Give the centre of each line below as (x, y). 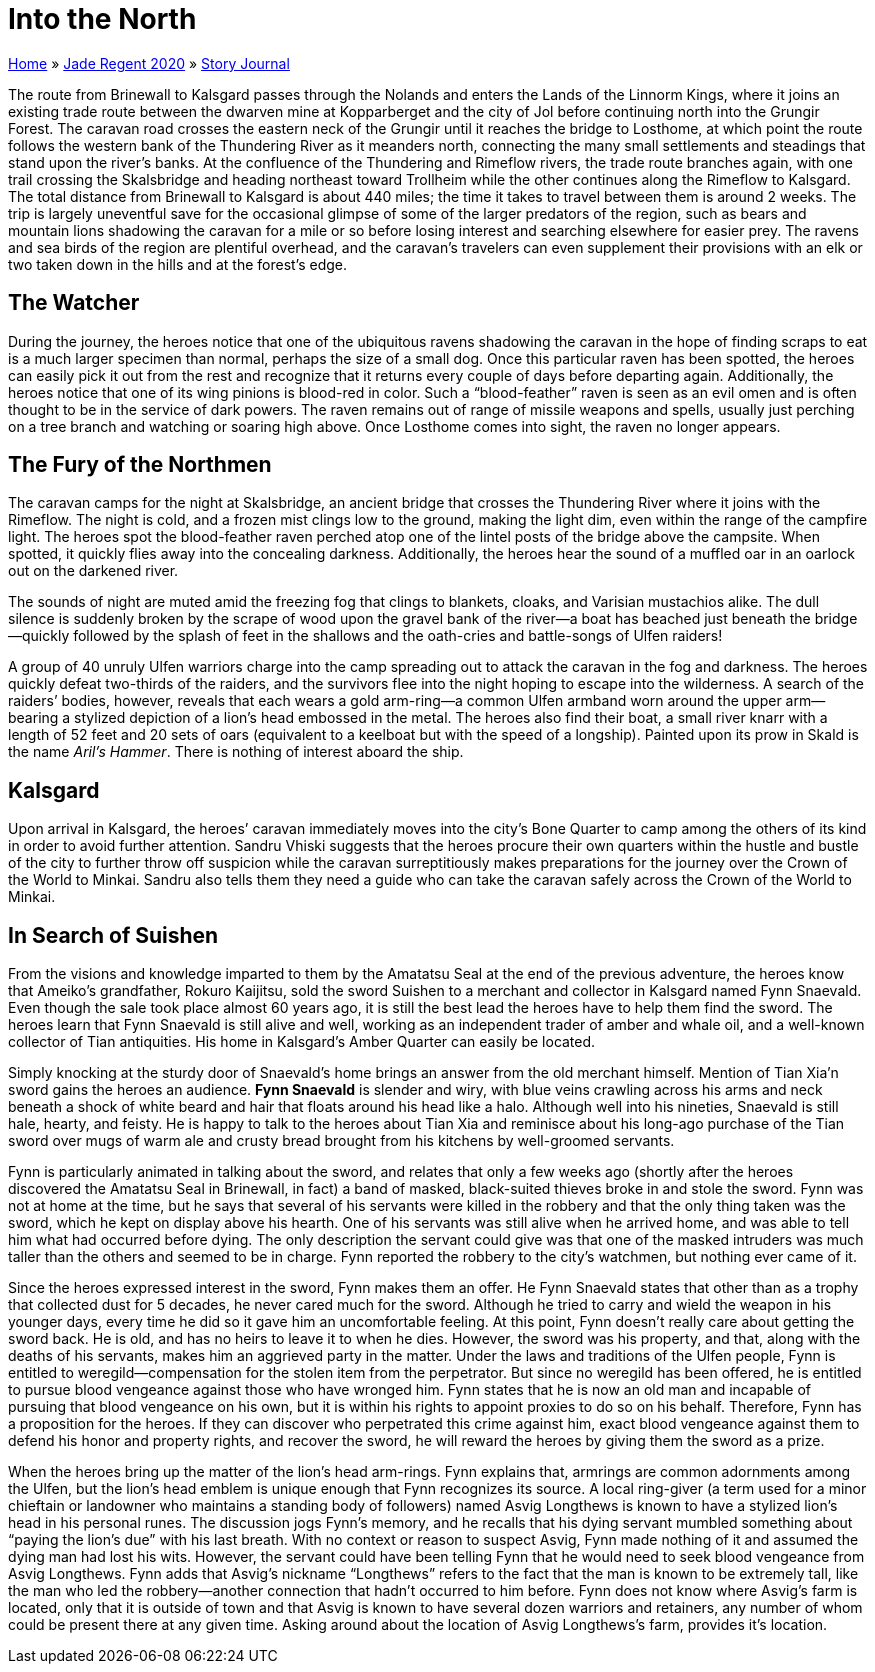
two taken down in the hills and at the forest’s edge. (178, 264)
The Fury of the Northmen (140, 465)
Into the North (102, 19)
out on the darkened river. (93, 571)
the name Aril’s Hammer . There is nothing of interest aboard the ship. (236, 752)
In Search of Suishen (113, 935)
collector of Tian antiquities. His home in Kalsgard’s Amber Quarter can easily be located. (302, 1042)
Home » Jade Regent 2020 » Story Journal (149, 63)
